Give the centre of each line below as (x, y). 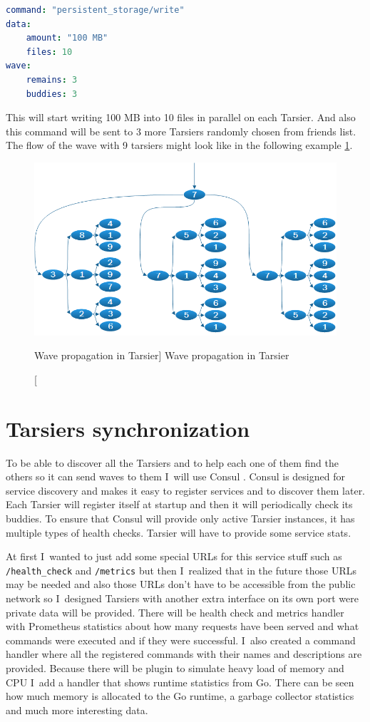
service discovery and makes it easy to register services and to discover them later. (186, 490)
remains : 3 (52, 79)
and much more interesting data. (77, 710)
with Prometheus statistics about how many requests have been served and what (183, 626)
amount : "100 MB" (67, 38)
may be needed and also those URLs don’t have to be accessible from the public (181, 584)
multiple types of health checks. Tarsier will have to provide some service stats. (179, 532)
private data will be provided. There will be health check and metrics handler (175, 612)
